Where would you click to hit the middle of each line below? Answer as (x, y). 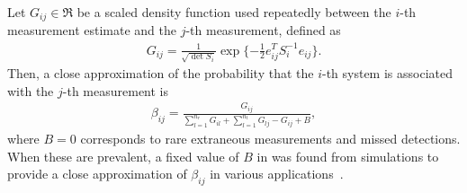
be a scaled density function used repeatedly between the (234, 12)
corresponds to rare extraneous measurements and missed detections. (270, 139)
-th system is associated (387, 73)
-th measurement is (116, 90)
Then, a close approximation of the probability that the (161, 73)
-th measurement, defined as (263, 30)
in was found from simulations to (348, 156)
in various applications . (277, 174)
